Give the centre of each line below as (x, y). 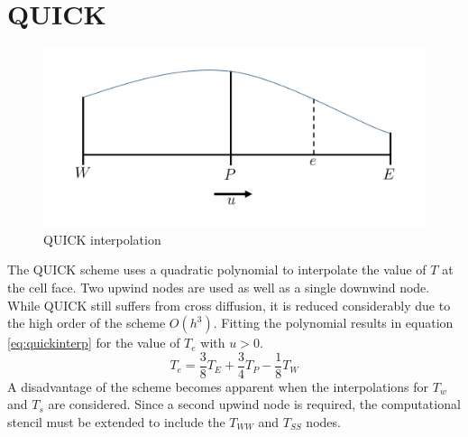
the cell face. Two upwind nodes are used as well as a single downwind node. (219, 287)
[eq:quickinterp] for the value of (94, 343)
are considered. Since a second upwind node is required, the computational (254, 404)
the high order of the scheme (87, 323)
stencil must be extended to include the (116, 422)
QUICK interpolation (102, 239)
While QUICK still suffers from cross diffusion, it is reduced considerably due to (229, 305)
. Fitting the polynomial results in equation (333, 323)
